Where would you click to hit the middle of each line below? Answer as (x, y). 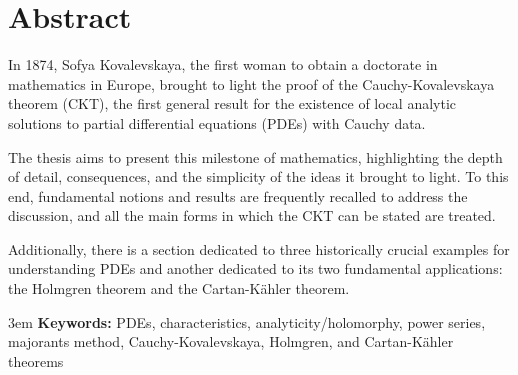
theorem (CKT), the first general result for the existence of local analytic (232, 103)
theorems (36, 360)
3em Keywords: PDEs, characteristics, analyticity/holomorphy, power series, (247, 321)
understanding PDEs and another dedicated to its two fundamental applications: (255, 268)
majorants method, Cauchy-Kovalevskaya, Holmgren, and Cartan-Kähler (231, 341)
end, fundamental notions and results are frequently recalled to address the (238, 195)
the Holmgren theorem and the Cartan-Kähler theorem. (179, 288)
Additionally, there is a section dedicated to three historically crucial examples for (259, 248)
